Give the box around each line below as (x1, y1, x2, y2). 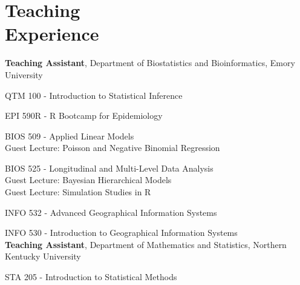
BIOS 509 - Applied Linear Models (5, 129, 134, 142)
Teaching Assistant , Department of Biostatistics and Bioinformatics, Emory (5, 56, 295, 69)
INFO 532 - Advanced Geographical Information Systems (5, 206, 217, 218)
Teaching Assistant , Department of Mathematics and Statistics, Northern (5, 238, 287, 250)
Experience (5, 21, 99, 46)
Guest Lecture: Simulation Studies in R (5, 186, 151, 198)
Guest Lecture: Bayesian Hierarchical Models (5, 173, 172, 186)
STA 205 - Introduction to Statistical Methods (5, 270, 177, 283)
